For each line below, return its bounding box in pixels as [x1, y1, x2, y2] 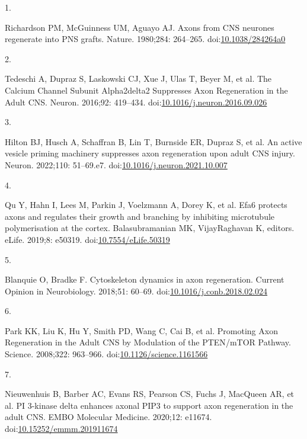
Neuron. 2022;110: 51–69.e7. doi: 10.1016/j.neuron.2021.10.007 [5, 158, 228, 171]
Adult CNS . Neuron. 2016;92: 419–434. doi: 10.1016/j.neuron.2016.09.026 [5, 95, 267, 108]
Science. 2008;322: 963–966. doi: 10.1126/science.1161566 [5, 348, 208, 360]
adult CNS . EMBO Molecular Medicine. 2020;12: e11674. [5, 411, 212, 423]
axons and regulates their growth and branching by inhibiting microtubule [5, 210, 275, 222]
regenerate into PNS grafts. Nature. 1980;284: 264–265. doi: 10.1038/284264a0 [5, 33, 286, 45]
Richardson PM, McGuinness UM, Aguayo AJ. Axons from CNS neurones [5, 21, 274, 33]
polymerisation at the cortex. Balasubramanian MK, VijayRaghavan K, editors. [5, 222, 295, 234]
